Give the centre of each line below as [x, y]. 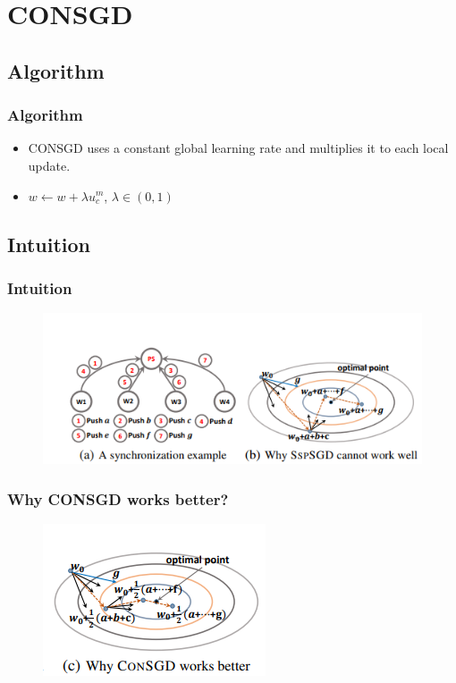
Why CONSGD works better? [118, 498]
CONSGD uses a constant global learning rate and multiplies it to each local [238, 148]
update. [49, 165]
